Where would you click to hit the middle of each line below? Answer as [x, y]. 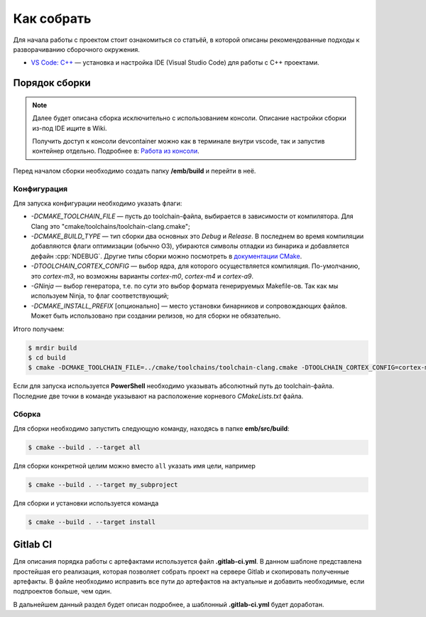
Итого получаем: [39, 329]
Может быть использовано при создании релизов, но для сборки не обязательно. [156, 316]
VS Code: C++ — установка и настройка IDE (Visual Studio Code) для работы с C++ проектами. [175, 63]
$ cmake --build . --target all [84, 447]
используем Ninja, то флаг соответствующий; [100, 296]
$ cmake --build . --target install [92, 522]
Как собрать [52, 18]
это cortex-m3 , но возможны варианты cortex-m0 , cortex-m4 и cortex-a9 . [142, 276]
